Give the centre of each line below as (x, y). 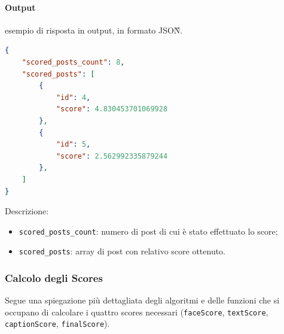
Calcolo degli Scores (54, 277)
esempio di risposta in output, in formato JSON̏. (94, 30)
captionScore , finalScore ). (57, 324)
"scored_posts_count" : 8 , (73, 62)
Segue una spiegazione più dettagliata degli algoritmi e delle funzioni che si (142, 300)
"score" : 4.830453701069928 (112, 109)
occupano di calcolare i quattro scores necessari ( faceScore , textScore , (137, 312)
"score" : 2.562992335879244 (112, 156)
